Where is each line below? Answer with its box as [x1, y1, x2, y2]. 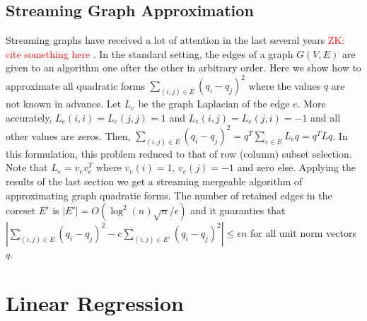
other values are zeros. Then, [6, 128, 131, 143]
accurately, [6, 110, 52, 124]
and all [310, 110, 341, 124]
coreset [6, 203, 36, 218]
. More [297, 96, 326, 111]
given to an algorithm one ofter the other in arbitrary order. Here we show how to [6, 60, 361, 75]
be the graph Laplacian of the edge [138, 96, 290, 111]
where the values [248, 78, 321, 93]
